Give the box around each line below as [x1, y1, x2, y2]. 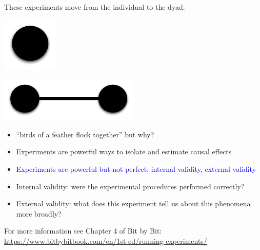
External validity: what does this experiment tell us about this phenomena [16, 198, 251, 209]
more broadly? [16, 208, 62, 219]
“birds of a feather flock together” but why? [16, 129, 154, 139]
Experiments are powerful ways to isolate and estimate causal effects [16, 146, 232, 157]
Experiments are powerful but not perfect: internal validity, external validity [16, 164, 256, 174]
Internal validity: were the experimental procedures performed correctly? [16, 181, 245, 191]
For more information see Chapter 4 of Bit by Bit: [4, 225, 162, 236]
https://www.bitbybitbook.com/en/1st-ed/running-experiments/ [4, 236, 207, 246]
